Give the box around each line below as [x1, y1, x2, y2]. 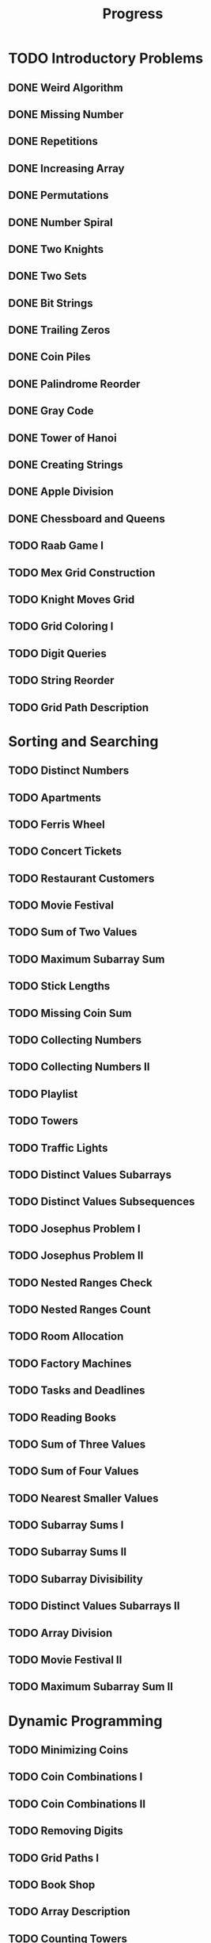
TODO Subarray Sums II [8, 1545, 127, 1559]
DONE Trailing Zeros [8, 323, 111, 337]
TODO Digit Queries [8, 647, 107, 660]
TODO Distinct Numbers [8, 764, 130, 778]
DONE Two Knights [8, 243, 104, 256]
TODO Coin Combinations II [8, 1797, 146, 1811]
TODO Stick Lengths [8, 980, 111, 993]
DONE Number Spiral [8, 216, 113, 229]
